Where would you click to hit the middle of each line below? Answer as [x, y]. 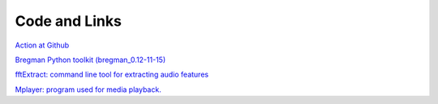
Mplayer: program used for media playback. [88, 89]
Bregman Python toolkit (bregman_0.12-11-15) [90, 60]
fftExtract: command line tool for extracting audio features [112, 75]
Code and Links [68, 21]
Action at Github [42, 45]
